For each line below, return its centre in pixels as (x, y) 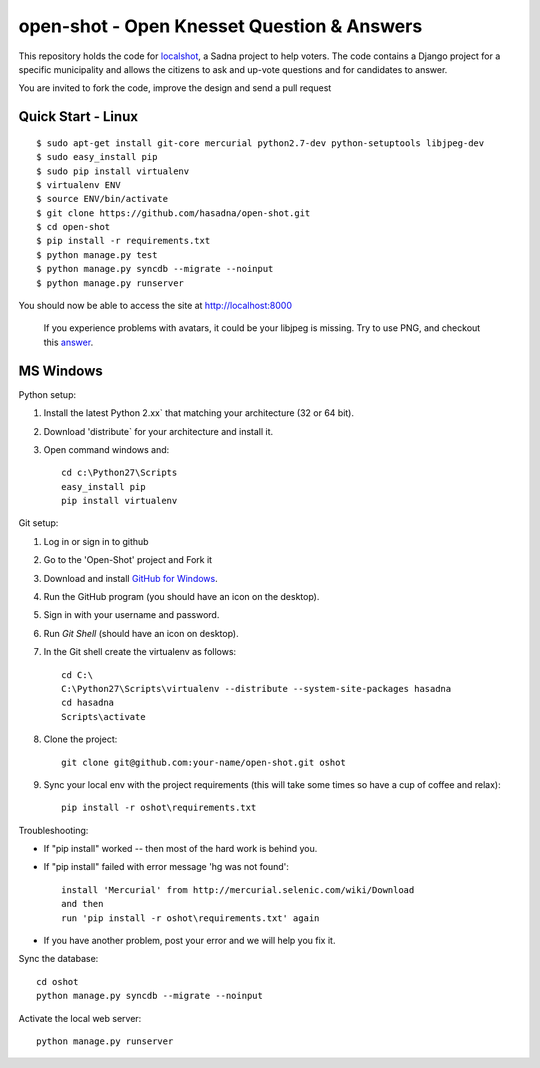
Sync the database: (58, 959)
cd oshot (57, 981)
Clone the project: (80, 739)
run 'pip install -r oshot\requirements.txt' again (190, 918)
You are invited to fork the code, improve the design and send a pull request (175, 88)
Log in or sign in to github (96, 541)
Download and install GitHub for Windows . (131, 578)
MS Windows (61, 370)
